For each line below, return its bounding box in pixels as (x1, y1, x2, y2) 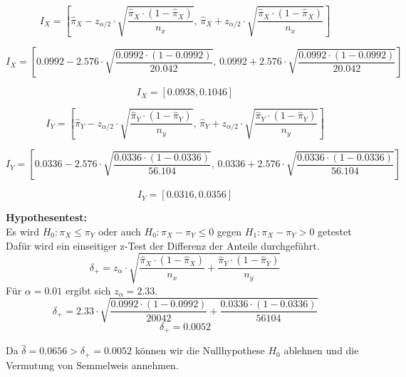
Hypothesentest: (6, 210, 88, 225)
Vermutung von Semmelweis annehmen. (6, 357, 179, 372)
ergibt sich (65, 282, 111, 297)
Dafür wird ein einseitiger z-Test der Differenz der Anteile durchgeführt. (6, 238, 320, 253)
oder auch (98, 223, 141, 238)
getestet (318, 223, 352, 238)
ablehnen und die (283, 343, 359, 358)
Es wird (6, 223, 39, 238)
